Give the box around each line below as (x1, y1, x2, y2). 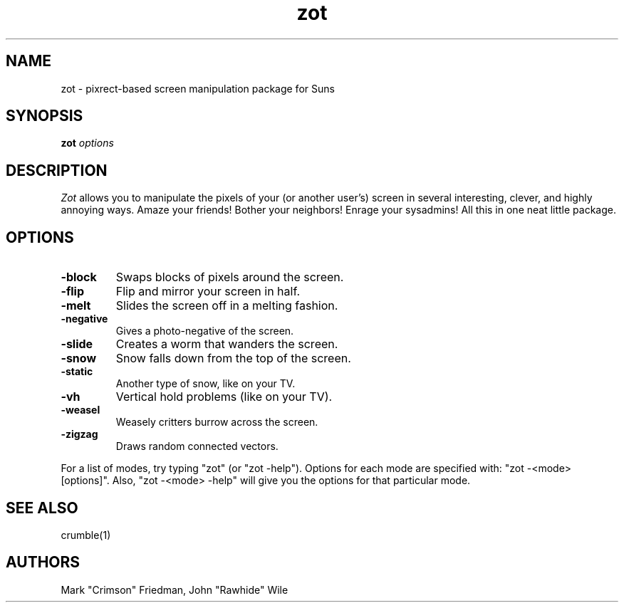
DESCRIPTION (6, 161, 108, 179)
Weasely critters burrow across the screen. (115, 416, 318, 429)
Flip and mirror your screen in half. (115, 284, 301, 299)
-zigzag (61, 428, 98, 441)
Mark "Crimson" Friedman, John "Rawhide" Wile (61, 583, 288, 596)
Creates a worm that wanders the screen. (115, 337, 338, 352)
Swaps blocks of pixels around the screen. (115, 270, 344, 285)
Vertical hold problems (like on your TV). (115, 389, 333, 404)
